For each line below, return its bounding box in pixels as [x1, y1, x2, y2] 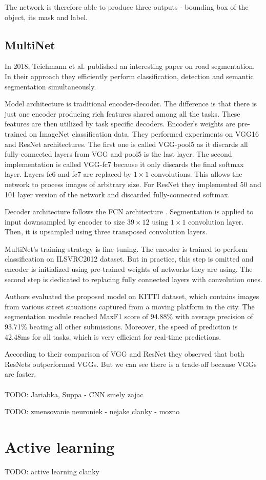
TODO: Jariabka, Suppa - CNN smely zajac [5, 389, 144, 399]
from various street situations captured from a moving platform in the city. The [5, 301, 255, 311]
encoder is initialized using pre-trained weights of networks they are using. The [5, 264, 253, 274]
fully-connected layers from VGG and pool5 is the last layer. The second [5, 149, 232, 159]
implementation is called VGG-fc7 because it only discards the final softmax [5, 158, 244, 169]
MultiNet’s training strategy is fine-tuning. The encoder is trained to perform [5, 243, 248, 254]
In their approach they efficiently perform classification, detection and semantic [5, 70, 254, 81]
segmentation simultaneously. [5, 81, 96, 91]
